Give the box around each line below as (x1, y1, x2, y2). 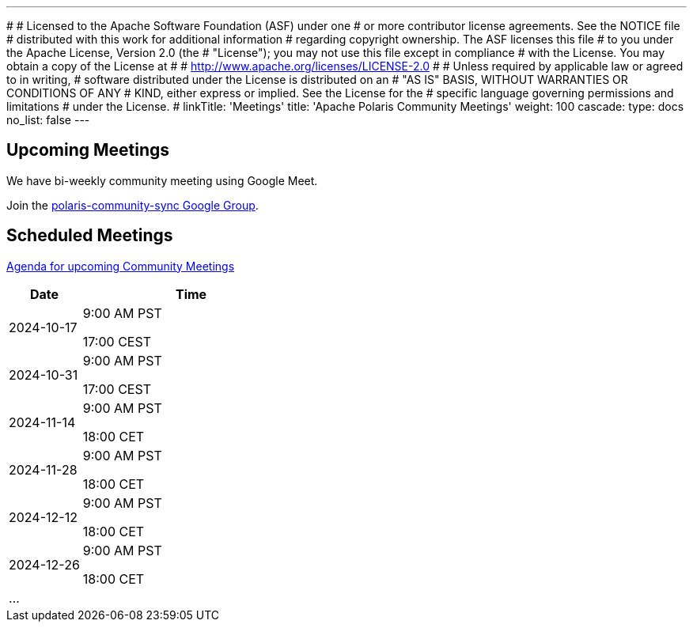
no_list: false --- (6, 113, 90, 127)
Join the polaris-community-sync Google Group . (6, 198, 259, 212)
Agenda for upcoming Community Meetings (6, 259, 235, 273)
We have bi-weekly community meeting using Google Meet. (6, 173, 318, 187)
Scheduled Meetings (6, 225, 173, 246)
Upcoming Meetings (6, 140, 170, 161)
